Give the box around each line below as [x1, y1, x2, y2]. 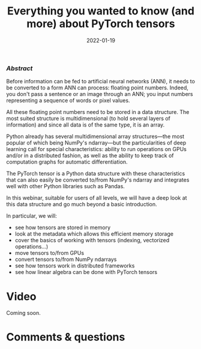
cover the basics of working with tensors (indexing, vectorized [14, 237, 170, 244]
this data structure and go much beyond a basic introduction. [6, 201, 157, 208]
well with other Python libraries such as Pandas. [6, 183, 125, 190]
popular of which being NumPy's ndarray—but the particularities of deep [6, 139, 187, 146]
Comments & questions [6, 330, 125, 344]
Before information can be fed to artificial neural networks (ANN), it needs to [6, 78, 195, 85]
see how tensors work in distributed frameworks [14, 262, 135, 269]
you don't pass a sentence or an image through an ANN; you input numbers [6, 91, 193, 98]
